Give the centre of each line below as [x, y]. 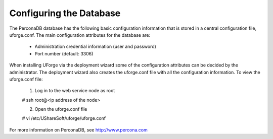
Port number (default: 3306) [64, 53]
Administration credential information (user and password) [96, 47]
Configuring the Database [65, 13]
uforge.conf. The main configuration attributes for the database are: [80, 35]
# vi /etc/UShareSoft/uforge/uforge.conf [64, 118]
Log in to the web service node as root [75, 91]
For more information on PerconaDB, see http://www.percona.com [78, 130]
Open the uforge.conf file [61, 109]
